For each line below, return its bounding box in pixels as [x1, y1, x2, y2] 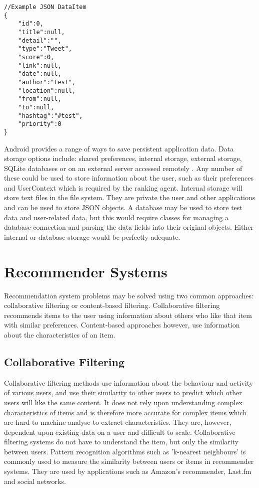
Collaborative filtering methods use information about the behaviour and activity [4, 377, 253, 388]
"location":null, [18, 87, 76, 94]
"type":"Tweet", [18, 45, 72, 53]
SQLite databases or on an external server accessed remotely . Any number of [4, 162, 242, 173]
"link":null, [18, 62, 61, 69]
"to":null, [18, 103, 54, 111]
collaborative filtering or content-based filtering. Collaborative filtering [4, 300, 220, 310]
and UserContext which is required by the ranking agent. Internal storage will [4, 182, 242, 193]
